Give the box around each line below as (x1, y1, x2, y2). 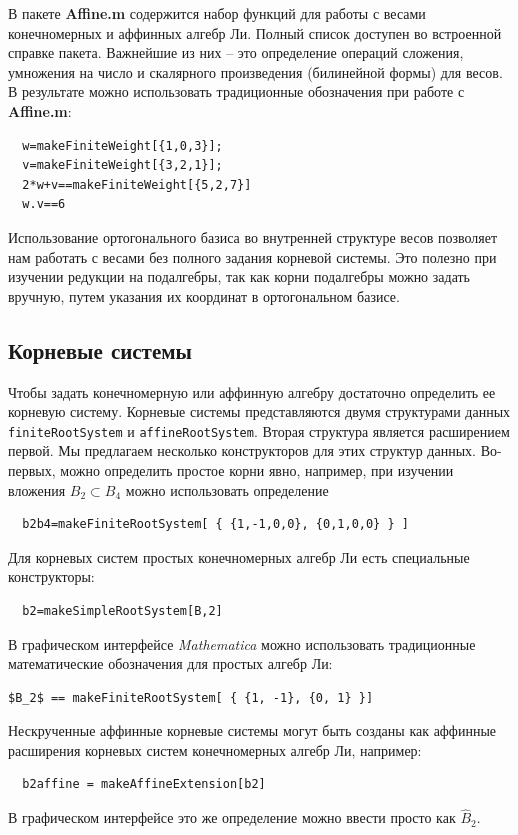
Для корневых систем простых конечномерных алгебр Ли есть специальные (8, 546, 470, 567)
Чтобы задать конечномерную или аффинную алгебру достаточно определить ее (8, 381, 496, 402)
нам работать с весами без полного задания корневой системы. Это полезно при (8, 246, 497, 267)
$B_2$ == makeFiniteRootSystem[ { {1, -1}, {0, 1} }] (8, 690, 374, 705)
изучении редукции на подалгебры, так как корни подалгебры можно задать (8, 266, 471, 287)
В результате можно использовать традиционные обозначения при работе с (8, 81, 465, 102)
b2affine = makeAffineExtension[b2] (22, 777, 266, 792)
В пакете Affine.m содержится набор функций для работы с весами (8, 3, 426, 23)
